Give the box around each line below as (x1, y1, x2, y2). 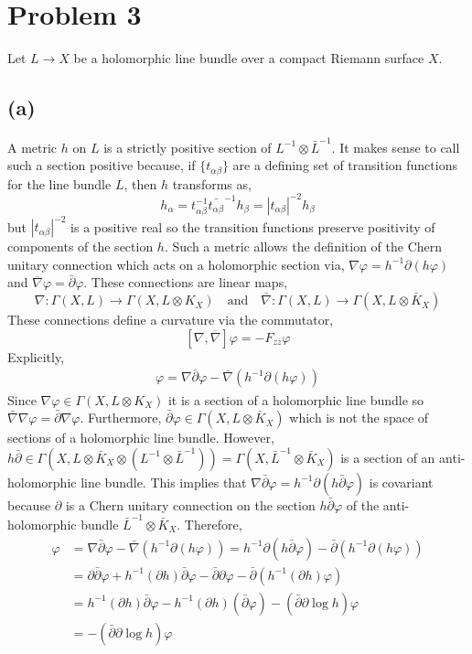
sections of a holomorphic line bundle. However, (7, 428, 274, 447)
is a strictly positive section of (103, 137, 272, 156)
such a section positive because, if (7, 155, 196, 175)
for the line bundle (7, 174, 112, 193)
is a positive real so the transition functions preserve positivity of (70, 217, 435, 236)
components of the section (7, 237, 154, 256)
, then (123, 174, 157, 193)
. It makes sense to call (331, 137, 460, 156)
